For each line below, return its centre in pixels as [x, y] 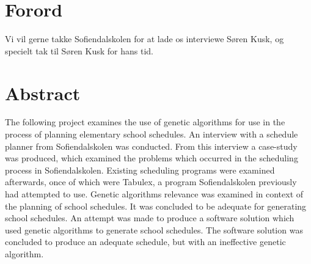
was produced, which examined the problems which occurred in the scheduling [152, 158]
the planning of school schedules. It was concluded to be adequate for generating [156, 206]
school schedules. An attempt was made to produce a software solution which [150, 218]
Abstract [43, 93]
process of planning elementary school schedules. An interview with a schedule [152, 134]
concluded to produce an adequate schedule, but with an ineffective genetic [145, 242]
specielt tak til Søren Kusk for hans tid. [79, 50]
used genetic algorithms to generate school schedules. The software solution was [154, 229]
